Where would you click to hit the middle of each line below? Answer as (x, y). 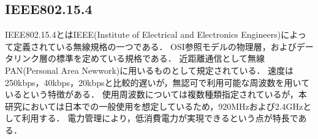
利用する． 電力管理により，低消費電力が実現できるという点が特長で (160, 118)
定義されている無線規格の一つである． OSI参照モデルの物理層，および (155, 46)
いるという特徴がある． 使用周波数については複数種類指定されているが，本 (156, 94)
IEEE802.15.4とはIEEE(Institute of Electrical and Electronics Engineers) (143, 34)
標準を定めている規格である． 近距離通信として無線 (161, 58)
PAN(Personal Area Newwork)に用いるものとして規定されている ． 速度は (150, 70)
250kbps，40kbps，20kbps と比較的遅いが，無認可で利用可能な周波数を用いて (157, 82)
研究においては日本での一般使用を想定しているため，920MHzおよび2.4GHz (154, 106)
